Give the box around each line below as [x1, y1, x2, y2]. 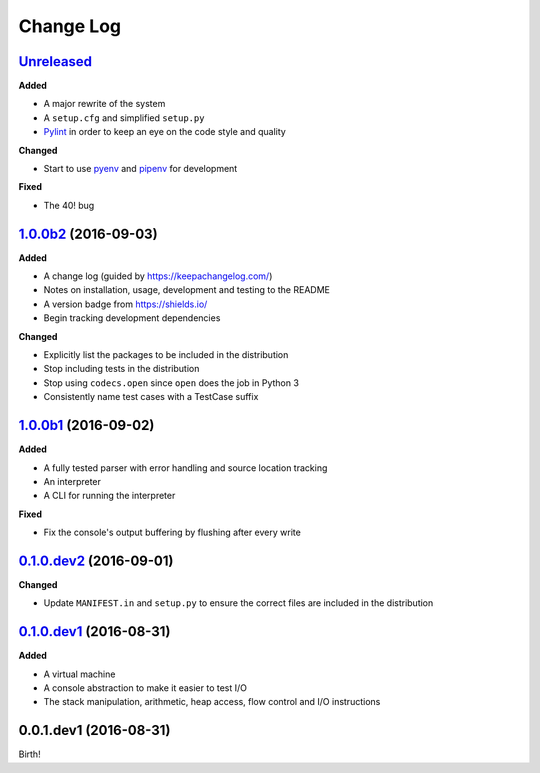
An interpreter [43, 475, 102, 487]
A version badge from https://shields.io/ [43, 298, 208, 310]
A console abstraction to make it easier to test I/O [43, 682, 248, 694]
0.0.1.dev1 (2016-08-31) [18, 722, 171, 739]
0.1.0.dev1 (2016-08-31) [18, 623, 171, 640]
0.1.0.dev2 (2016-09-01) [18, 552, 174, 569]
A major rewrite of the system [43, 98, 166, 110]
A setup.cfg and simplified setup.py [43, 111, 205, 124]
